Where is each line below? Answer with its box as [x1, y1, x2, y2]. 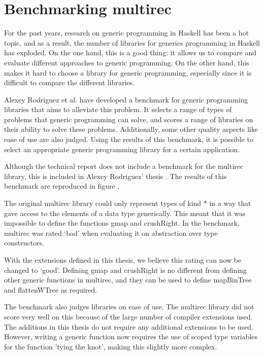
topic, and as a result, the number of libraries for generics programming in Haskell [4, 37, 260, 48]
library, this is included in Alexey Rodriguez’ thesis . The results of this [4, 170, 227, 181]
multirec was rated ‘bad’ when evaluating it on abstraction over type [4, 227, 218, 238]
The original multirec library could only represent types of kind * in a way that [4, 198, 251, 208]
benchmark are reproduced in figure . [4, 181, 120, 191]
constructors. [4, 237, 44, 248]
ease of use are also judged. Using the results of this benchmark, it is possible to [4, 134, 253, 145]
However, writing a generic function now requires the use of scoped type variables [4, 331, 258, 342]
